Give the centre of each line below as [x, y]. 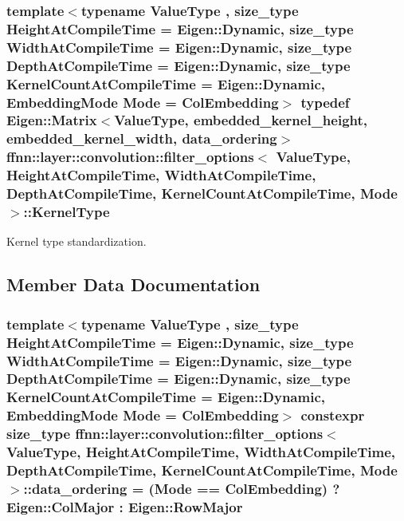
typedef [325, 102]
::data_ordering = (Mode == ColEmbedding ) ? [182, 488]
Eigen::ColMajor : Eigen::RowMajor [125, 506]
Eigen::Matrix [52, 120]
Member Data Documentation [133, 284]
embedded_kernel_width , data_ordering [142, 138]
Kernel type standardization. [76, 241]
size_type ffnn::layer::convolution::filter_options [165, 434]
